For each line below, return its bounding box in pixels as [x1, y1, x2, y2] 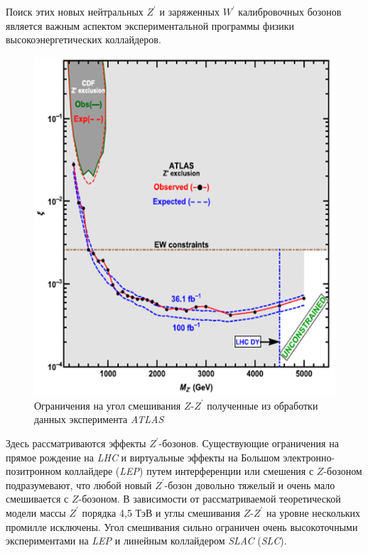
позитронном [6, 464, 62, 478]
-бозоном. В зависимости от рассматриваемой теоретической [78, 491, 341, 506]
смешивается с [6, 491, 69, 506]
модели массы [6, 505, 66, 520]
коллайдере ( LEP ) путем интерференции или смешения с [65, 464, 314, 478]
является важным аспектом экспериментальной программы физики [6, 18, 294, 33]
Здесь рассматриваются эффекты [6, 436, 146, 451]
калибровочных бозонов [238, 4, 342, 18]
